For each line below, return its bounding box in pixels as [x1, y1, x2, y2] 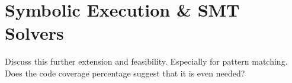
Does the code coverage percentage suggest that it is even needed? [5, 66, 245, 79]
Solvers [5, 21, 64, 45]
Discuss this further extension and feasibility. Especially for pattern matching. [5, 55, 288, 68]
